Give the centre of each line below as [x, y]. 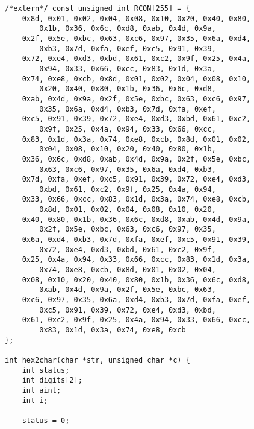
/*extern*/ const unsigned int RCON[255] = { [98, 8]
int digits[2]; [52, 380]
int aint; [42, 390]
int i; [35, 400]
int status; [46, 370]
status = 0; [46, 420]
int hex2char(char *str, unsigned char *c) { [98, 360]
